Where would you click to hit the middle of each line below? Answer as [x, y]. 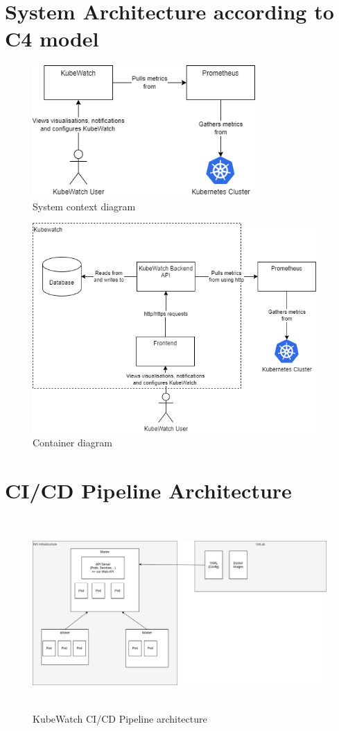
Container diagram [72, 443]
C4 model [52, 39]
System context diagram [84, 206]
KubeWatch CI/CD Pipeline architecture [120, 718]
